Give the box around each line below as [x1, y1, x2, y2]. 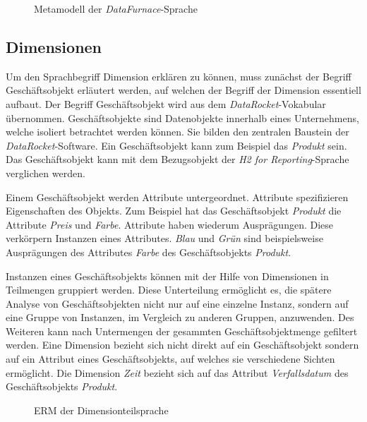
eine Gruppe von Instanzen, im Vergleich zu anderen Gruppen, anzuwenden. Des [6, 310, 354, 325]
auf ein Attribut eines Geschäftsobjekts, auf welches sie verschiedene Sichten [6, 351, 335, 366]
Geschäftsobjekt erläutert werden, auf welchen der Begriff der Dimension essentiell [6, 83, 361, 97]
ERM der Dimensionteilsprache [34, 402, 169, 417]
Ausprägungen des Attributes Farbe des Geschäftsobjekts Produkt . [6, 244, 291, 259]
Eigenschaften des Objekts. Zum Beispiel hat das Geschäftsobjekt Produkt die [6, 203, 342, 218]
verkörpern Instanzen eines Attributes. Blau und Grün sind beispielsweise [6, 231, 323, 246]
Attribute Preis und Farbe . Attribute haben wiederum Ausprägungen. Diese [6, 217, 334, 231]
